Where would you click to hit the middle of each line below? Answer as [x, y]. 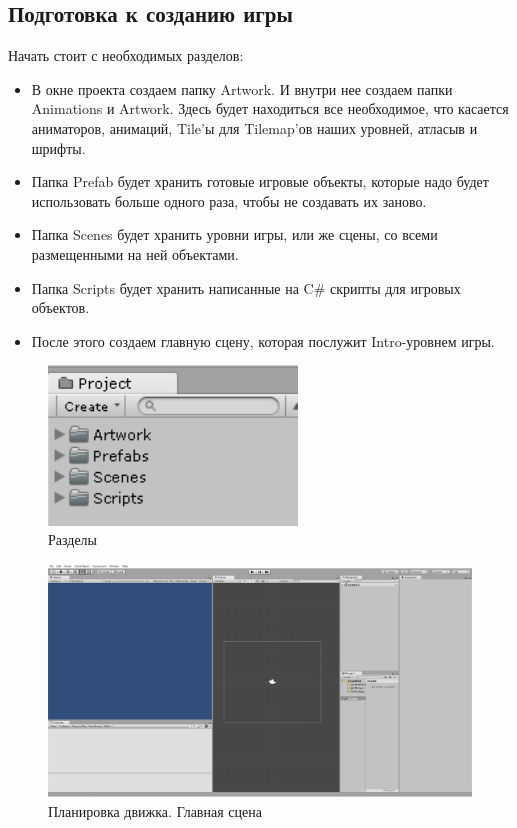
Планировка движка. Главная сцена [155, 810]
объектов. [60, 307]
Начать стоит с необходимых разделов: [126, 55]
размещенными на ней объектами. [135, 253]
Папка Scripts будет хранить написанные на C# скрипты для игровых [246, 287]
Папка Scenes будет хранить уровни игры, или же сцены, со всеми [234, 234]
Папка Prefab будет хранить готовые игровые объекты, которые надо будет [260, 181]
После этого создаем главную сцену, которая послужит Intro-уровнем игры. [263, 340]
